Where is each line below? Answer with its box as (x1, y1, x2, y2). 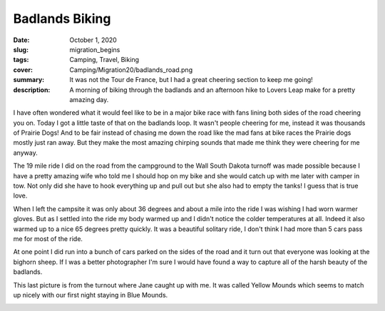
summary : (13, 76, 45, 84)
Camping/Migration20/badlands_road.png (69, 65, 192, 74)
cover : (13, 65, 34, 74)
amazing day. (69, 95, 109, 103)
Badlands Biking (13, 11, 111, 26)
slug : (13, 45, 29, 53)
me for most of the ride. (13, 234, 83, 243)
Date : (13, 36, 30, 44)
